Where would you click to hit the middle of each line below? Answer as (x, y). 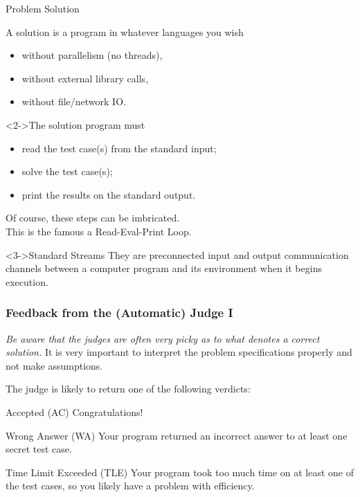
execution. (27, 281)
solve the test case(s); (67, 171)
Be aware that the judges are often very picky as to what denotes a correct (163, 338)
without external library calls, (85, 78)
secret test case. (39, 449)
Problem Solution (43, 8)
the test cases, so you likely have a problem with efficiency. (130, 486)
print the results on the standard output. (109, 194)
